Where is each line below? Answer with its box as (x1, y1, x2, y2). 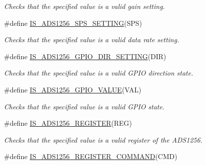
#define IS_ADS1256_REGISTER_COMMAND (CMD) (4, 151, 177, 162)
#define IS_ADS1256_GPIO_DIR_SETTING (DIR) (4, 51, 166, 61)
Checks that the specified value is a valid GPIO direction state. (4, 68, 193, 78)
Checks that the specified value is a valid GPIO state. (4, 101, 165, 111)
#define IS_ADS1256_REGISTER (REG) (4, 118, 132, 128)
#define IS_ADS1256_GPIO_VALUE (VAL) (4, 84, 142, 94)
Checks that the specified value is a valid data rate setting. (4, 34, 179, 45)
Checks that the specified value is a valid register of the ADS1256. (4, 134, 203, 145)
